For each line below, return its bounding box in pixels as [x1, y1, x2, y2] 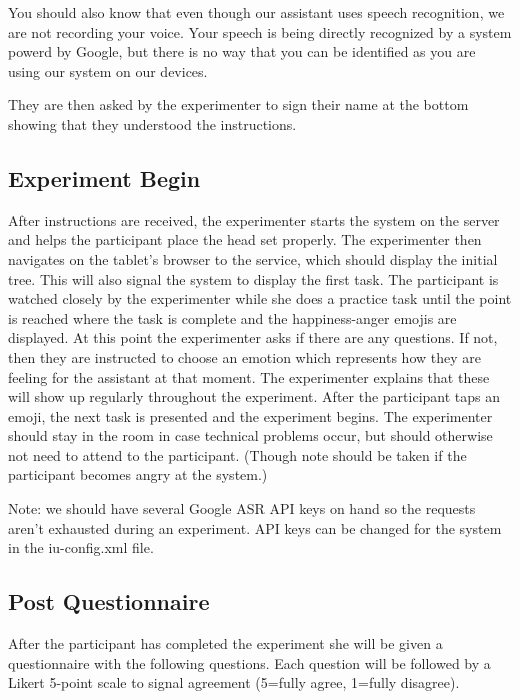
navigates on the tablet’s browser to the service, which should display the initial [8, 248, 498, 269]
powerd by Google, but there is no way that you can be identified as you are [8, 41, 476, 62]
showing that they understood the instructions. [8, 113, 297, 134]
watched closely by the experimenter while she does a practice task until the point [8, 288, 512, 309]
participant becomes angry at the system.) [8, 464, 268, 485]
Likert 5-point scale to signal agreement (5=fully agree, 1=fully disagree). [8, 672, 460, 693]
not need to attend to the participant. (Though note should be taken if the [8, 444, 467, 465]
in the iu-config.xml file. [8, 537, 154, 558]
